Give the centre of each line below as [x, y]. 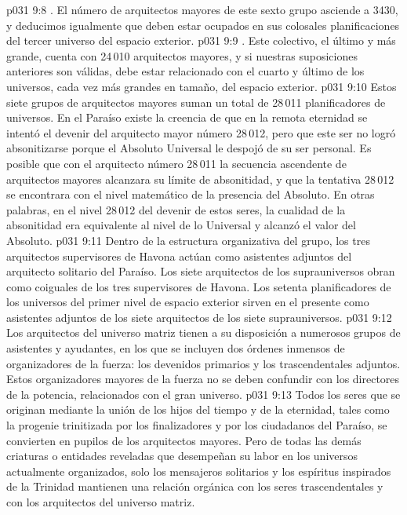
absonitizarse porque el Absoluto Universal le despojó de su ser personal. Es [189, 148]
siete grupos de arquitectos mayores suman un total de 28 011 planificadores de [196, 102]
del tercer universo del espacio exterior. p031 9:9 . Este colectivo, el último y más [201, 40]
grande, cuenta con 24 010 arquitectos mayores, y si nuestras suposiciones [182, 55]
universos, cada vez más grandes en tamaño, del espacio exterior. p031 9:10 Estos [202, 86]
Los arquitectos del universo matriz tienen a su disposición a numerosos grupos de [203, 332]
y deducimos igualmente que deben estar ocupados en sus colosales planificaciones [203, 25]
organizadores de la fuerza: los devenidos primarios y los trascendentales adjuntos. [203, 363]
